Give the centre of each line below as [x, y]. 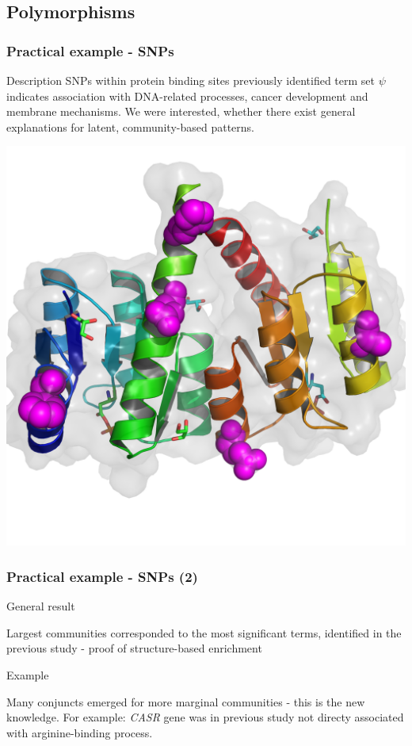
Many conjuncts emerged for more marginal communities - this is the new [186, 701]
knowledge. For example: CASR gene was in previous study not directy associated [205, 717]
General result [41, 606]
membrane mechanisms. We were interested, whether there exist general [181, 111]
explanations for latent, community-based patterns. [130, 126]
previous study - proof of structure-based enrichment [134, 648]
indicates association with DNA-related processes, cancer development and [187, 96]
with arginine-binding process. [80, 732]
